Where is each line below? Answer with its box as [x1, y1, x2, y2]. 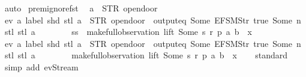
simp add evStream [4, 60, 79, 73]
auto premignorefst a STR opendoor [4, 2, 158, 14]
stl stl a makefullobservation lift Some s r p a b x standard [4, 49, 288, 61]
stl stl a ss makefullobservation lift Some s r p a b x [4, 25, 253, 38]
